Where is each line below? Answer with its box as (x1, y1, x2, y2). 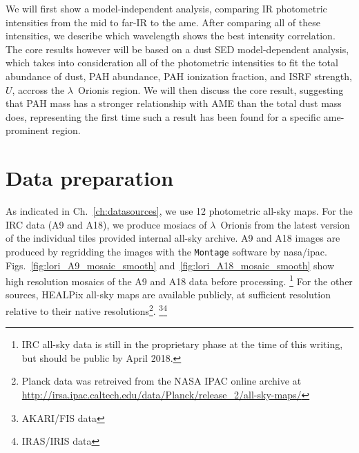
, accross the (12, 82, 65, 97)
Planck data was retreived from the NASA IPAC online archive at (21, 374, 302, 388)
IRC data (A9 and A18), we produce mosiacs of (6, 217, 207, 231)
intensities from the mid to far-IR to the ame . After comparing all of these (6, 15, 320, 29)
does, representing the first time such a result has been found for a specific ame (6, 109, 341, 124)
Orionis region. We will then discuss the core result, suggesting (78, 82, 344, 97)
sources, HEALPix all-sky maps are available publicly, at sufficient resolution (6, 287, 331, 302)
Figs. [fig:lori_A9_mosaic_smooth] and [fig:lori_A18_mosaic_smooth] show (6, 258, 335, 272)
